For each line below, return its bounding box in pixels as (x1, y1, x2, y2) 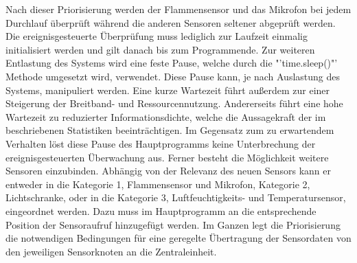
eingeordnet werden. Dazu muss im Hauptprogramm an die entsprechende (5, 203, 316, 218)
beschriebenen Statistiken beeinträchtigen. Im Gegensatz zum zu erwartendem (5, 123, 334, 137)
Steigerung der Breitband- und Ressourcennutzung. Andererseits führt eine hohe (5, 96, 343, 111)
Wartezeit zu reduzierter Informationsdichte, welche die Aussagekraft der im (5, 109, 326, 124)
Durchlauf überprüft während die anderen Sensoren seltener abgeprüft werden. (5, 15, 336, 30)
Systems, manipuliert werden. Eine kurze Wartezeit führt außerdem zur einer (5, 82, 330, 97)
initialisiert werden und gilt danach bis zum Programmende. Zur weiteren (5, 42, 315, 56)
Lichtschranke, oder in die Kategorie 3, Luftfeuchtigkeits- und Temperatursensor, (5, 190, 346, 205)
